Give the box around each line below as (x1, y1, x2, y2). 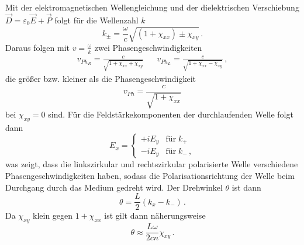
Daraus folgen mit (5, 41, 70, 53)
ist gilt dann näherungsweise (104, 209, 206, 222)
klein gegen (32, 209, 73, 222)
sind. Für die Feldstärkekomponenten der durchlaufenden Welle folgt (48, 108, 293, 120)
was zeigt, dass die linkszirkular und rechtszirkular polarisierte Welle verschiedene (5, 158, 298, 170)
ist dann (232, 181, 261, 193)
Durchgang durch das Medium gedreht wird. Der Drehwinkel (5, 181, 223, 193)
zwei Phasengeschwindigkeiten (94, 41, 202, 53)
